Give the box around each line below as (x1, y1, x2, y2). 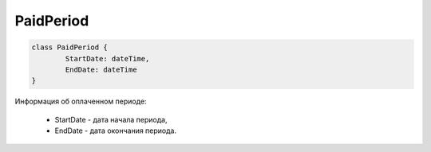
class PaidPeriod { (31, 43, 108, 52)
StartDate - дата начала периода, (54, 115, 168, 124)
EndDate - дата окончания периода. (54, 126, 177, 135)
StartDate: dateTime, (65, 54, 150, 63)
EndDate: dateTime (65, 64, 137, 74)
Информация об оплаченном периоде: (14, 96, 147, 107)
